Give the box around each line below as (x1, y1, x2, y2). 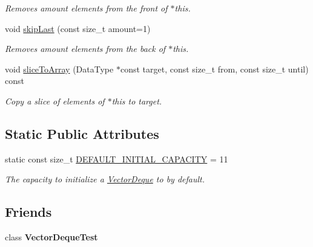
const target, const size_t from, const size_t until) (120, 62, 309, 75)
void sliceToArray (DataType (5, 62, 114, 75)
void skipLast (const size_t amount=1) (5, 22, 151, 34)
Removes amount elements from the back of (5, 42, 166, 55)
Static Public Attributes (5, 124, 159, 143)
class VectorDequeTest (5, 231, 98, 243)
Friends (5, 202, 52, 221)
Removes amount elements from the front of (5, 2, 168, 14)
